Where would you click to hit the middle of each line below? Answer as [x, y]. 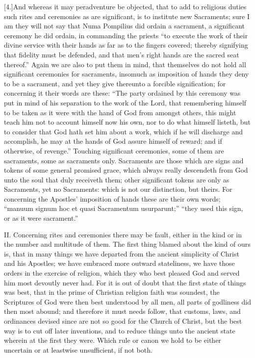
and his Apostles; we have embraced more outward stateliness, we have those [119, 263]
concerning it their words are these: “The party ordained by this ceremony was [122, 93]
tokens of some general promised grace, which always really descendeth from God [126, 170]
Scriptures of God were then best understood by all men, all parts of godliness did [128, 301]
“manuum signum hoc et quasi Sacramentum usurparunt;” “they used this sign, [124, 208]
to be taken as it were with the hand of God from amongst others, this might [120, 112]
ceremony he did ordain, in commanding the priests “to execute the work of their [126, 35]
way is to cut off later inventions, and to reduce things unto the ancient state [120, 330]
